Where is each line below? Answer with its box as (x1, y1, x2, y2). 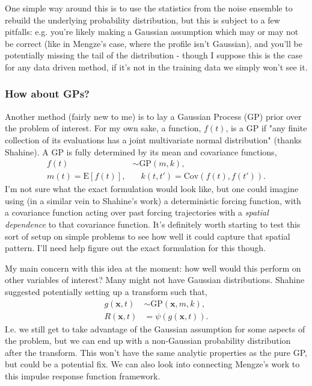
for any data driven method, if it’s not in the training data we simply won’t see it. (5, 60, 308, 73)
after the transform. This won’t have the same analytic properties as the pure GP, (5, 346, 307, 358)
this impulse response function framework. (5, 370, 161, 382)
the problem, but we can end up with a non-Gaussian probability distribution (5, 334, 291, 347)
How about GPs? (5, 86, 90, 101)
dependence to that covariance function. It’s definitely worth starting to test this (5, 218, 301, 230)
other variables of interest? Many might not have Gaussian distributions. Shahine (5, 273, 305, 286)
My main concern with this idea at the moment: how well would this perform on (5, 261, 301, 274)
